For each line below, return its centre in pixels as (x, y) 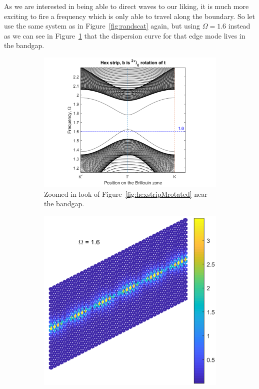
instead (239, 26)
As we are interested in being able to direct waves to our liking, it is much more (126, 6)
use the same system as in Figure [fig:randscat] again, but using (102, 26)
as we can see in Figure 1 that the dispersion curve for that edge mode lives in (125, 35)
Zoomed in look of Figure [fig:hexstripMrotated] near (126, 193)
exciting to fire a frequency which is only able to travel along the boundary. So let (129, 16)
